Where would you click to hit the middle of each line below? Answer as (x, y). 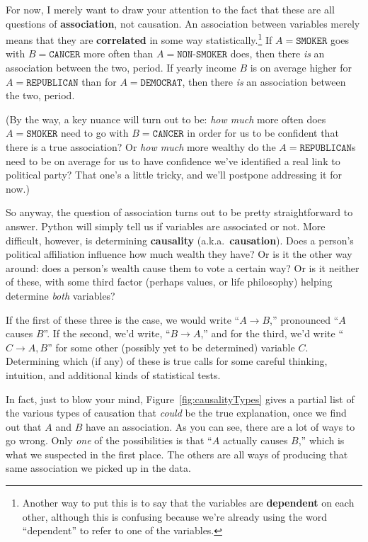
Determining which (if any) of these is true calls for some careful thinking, (167, 361)
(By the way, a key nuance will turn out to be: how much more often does (166, 119)
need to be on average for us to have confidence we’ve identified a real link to (173, 160)
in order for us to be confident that (263, 133)
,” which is (321, 440)
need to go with (94, 133)
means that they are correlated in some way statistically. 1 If (139, 39)
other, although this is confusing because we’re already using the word (175, 516)
